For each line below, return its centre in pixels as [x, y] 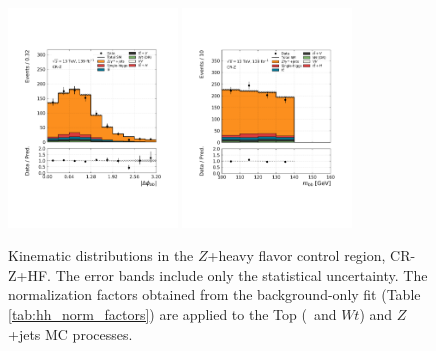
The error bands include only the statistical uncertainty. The [241, 274]
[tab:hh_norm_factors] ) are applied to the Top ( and [172, 313]
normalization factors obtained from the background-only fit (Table [214, 294]
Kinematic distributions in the [101, 255]
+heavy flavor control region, [296, 255]
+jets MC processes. [70, 333]
